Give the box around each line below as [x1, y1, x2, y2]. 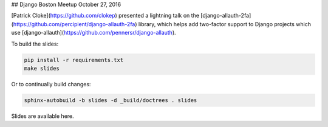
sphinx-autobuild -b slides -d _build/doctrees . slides [24, 97, 197, 103]
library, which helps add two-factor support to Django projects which [138, 20, 311, 27]
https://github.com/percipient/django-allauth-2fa [13, 20, 135, 27]
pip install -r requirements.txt [24, 57, 124, 63]
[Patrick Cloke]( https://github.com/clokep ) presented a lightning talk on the [11, 12, 200, 19]
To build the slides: [11, 40, 59, 47]
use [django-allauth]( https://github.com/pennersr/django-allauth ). [11, 29, 176, 36]
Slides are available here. [11, 112, 74, 120]
